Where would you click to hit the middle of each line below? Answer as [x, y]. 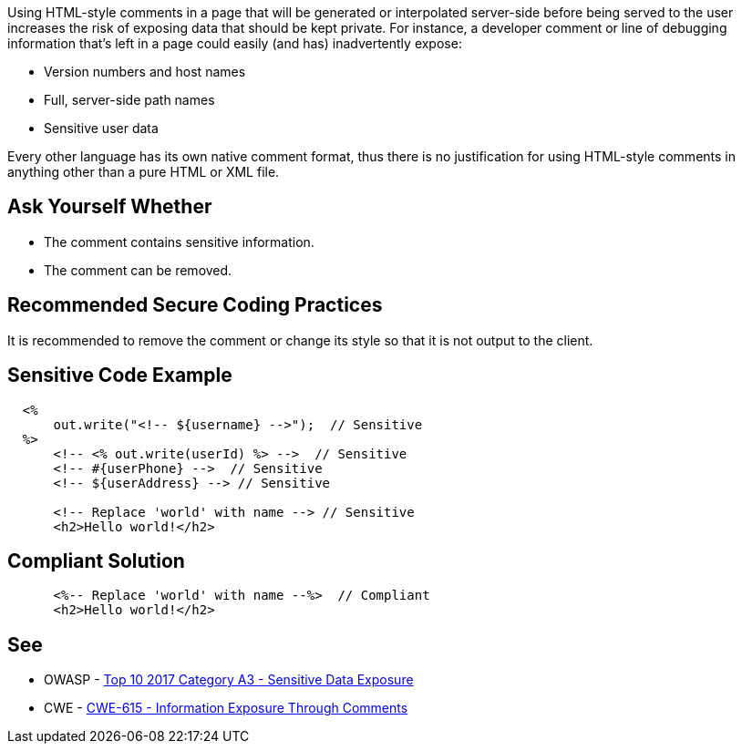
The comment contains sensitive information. [179, 242]
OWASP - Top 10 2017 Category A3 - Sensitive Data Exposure [229, 680]
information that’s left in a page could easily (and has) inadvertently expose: [235, 43]
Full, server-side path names [129, 100]
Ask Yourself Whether [110, 207]
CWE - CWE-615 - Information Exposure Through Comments [226, 708]
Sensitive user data [101, 128]
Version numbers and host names [145, 72]
